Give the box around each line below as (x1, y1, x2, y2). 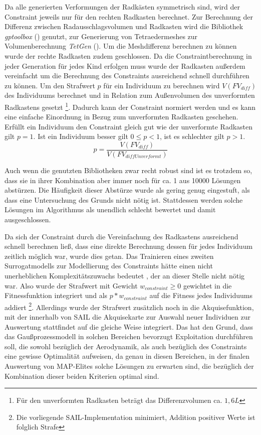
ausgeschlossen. (5, 214, 51, 224)
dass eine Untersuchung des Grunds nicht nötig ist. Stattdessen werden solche (5, 194, 243, 205)
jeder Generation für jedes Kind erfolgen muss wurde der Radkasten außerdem (5, 60, 245, 71)
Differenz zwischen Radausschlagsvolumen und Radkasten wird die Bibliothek (5, 21, 243, 32)
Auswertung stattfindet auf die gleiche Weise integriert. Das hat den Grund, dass (5, 321, 253, 332)
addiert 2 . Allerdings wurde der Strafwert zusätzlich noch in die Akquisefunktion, (5, 300, 254, 312)
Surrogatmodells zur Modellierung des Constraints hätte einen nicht (5, 260, 213, 271)
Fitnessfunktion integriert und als (5, 290, 108, 301)
